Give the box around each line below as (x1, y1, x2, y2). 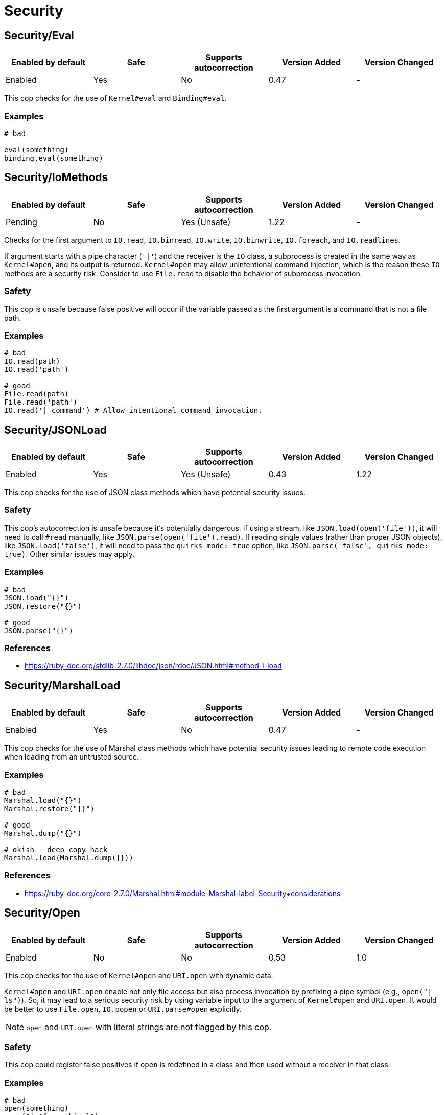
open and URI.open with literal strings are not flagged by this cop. (26, 1021, 272, 1032)
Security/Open (4, 906, 80, 920)
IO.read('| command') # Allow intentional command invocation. (4, 406, 263, 415)
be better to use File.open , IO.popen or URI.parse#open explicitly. (4, 1004, 242, 1013)
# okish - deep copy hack (4, 845, 108, 854)
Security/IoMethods (4, 171, 108, 184)
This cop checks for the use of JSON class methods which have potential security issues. (4, 488, 306, 497)
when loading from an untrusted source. (4, 752, 139, 762)
